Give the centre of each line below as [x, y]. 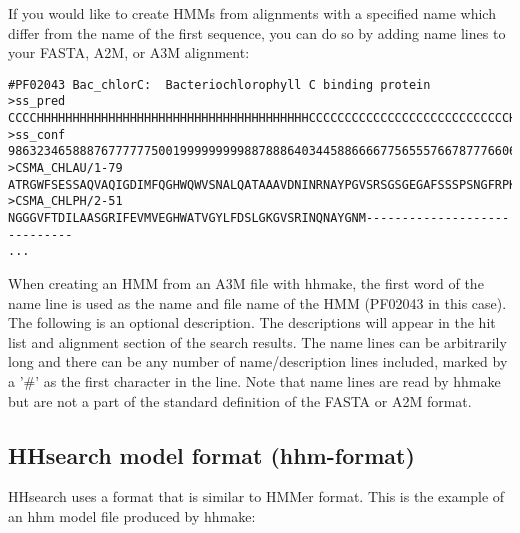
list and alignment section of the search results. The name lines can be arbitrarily [257, 341]
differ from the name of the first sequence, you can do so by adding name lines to [257, 32]
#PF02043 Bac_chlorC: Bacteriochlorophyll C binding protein [219, 84]
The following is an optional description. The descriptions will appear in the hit [252, 322]
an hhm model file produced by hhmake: [132, 515]
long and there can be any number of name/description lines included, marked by [258, 361]
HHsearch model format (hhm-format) [211, 454]
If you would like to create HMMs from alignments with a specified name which [252, 13]
